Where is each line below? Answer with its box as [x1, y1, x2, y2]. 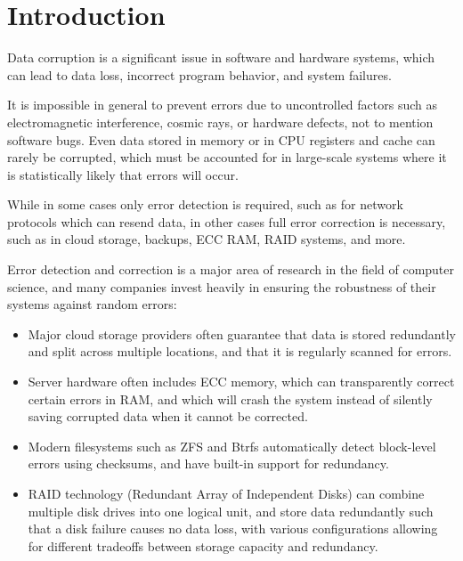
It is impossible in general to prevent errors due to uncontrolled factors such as [7, 95, 438, 114]
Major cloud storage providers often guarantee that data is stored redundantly [28, 324, 456, 343]
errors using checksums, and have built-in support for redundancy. [28, 454, 389, 473]
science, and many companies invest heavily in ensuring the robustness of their [7, 277, 436, 296]
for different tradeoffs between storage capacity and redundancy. [28, 536, 378, 555]
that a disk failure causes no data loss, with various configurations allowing [28, 519, 438, 538]
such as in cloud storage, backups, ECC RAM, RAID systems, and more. [7, 230, 406, 248]
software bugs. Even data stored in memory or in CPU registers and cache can [7, 130, 435, 149]
